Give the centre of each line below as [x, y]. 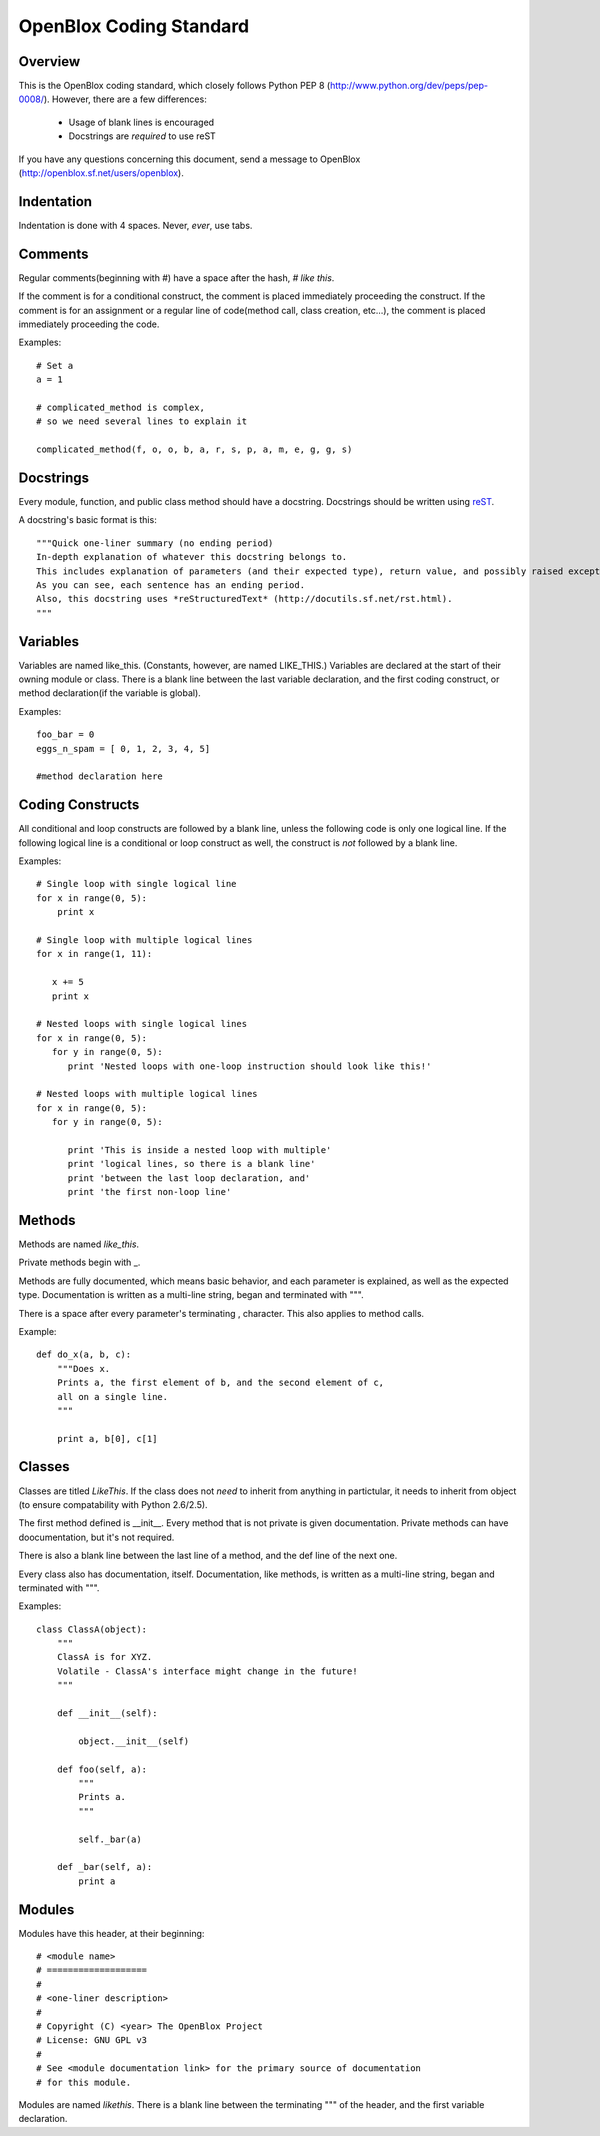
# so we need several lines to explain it [142, 421]
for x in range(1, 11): [94, 954]
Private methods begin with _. [79, 1262]
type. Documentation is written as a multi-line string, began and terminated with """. [191, 1295]
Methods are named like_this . [79, 1244]
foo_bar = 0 [65, 734]
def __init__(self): [107, 1713]
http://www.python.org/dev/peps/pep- [409, 86]
